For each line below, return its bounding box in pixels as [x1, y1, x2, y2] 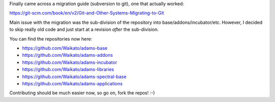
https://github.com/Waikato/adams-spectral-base [22, 74, 127, 80]
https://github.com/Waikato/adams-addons [22, 52, 113, 58]
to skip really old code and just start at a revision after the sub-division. [9, 26, 159, 32]
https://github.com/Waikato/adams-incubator [22, 59, 117, 65]
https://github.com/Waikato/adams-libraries [22, 66, 114, 73]
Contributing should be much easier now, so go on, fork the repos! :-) [9, 90, 155, 96]
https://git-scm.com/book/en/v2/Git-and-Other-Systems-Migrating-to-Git [9, 10, 164, 16]
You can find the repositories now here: [9, 36, 93, 42]
